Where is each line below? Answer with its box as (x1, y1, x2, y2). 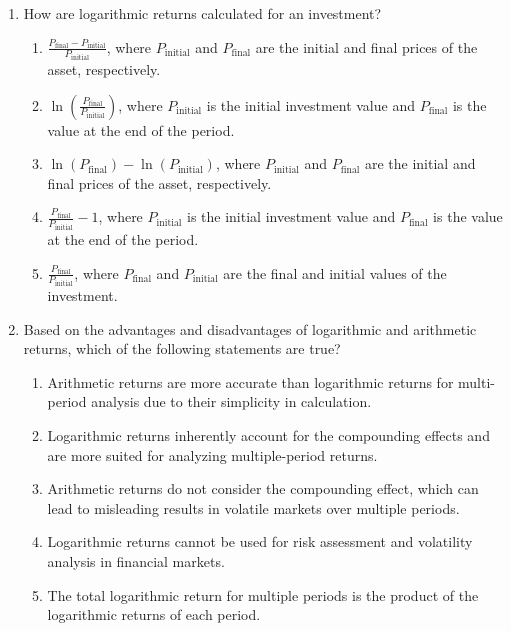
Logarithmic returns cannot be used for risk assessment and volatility (47, 531, 473, 552)
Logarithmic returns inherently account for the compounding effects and (47, 424, 490, 445)
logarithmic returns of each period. (47, 604, 261, 625)
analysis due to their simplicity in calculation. (91, 391, 372, 412)
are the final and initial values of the (223, 262, 447, 283)
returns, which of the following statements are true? (23, 338, 341, 359)
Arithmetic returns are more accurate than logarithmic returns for (47, 371, 454, 392)
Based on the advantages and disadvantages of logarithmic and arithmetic (23, 318, 477, 339)
